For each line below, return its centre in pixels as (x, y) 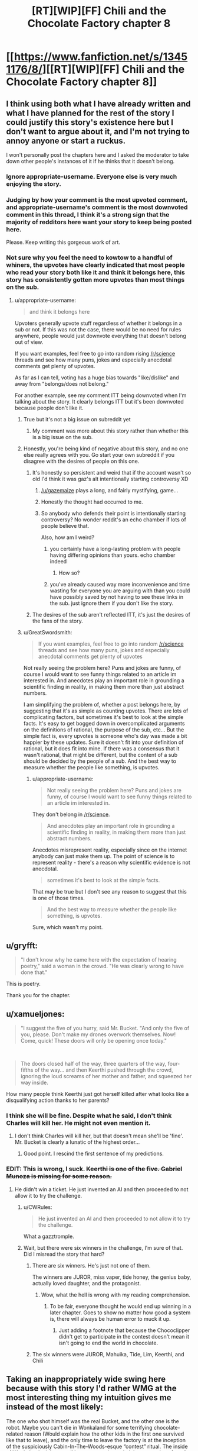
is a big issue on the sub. (62, 437)
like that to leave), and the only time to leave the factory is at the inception (96, 1440)
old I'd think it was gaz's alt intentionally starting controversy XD (110, 479)
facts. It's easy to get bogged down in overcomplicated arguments (104, 723)
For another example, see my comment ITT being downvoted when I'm (100, 395)
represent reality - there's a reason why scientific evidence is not (111, 862)
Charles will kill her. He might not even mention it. (78, 1123)
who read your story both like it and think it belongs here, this (96, 272)
